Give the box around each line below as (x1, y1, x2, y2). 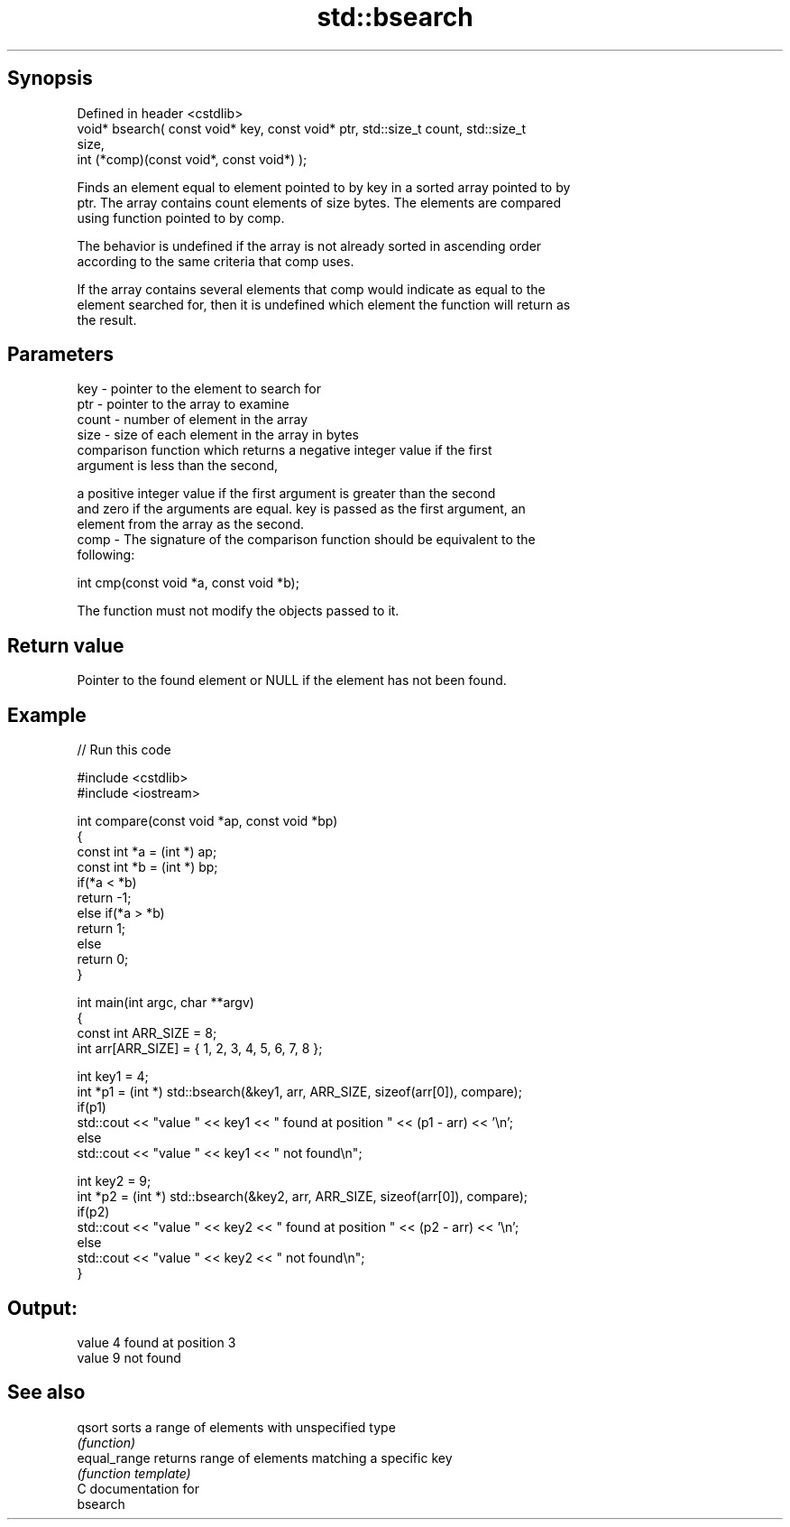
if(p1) (77, 1099, 106, 1115)
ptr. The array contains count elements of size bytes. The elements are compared (77, 194, 562, 210)
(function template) (77, 1465, 191, 1481)
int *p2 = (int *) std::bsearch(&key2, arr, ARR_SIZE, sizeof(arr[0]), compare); (77, 1189, 528, 1205)
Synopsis (7, 67, 93, 90)
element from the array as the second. (77, 516, 305, 532)
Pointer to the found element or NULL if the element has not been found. (77, 672, 507, 689)
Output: (7, 1296, 78, 1319)
